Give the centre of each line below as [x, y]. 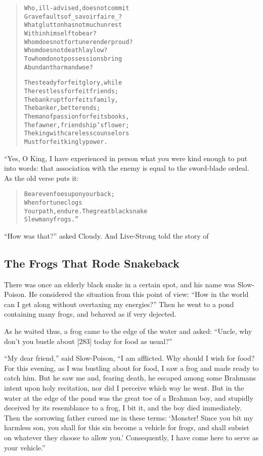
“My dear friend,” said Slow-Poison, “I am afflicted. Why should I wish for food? [129, 358]
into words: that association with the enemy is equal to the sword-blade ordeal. [127, 168]
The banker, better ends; [62, 108]
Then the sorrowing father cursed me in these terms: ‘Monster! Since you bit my [129, 417]
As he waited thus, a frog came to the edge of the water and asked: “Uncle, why [128, 331]
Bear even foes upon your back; [69, 194]
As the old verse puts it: [41, 178]
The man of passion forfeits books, [77, 116]
